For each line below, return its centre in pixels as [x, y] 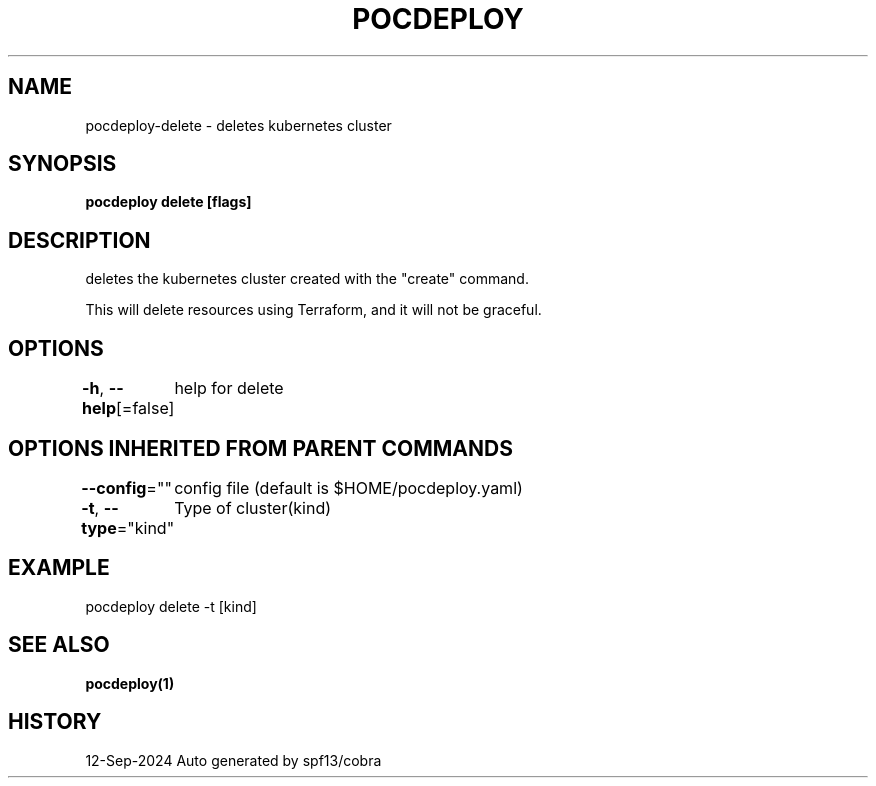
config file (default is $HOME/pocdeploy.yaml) [348, 487]
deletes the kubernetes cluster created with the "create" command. [307, 279]
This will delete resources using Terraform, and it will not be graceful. [313, 310]
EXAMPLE [59, 568]
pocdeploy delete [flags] [168, 202]
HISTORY [55, 722]
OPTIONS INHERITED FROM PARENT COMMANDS [260, 448]
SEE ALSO [59, 645]
